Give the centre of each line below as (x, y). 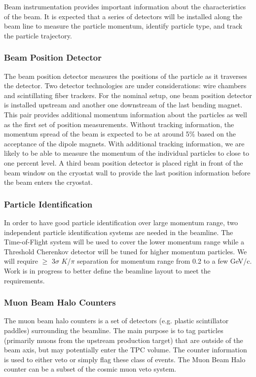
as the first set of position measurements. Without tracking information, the (119, 124)
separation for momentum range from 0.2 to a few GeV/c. (165, 261)
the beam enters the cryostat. (48, 182)
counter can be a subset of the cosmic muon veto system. (90, 369)
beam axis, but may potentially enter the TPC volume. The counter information (126, 350)
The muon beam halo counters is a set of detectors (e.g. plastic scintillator (116, 321)
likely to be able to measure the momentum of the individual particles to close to (127, 153)
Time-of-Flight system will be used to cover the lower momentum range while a (124, 242)
